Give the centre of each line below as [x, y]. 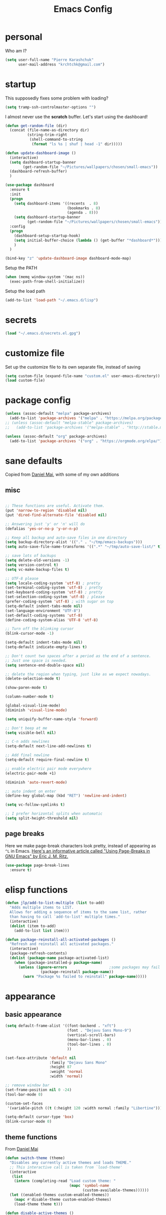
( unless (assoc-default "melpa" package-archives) [58, 414]
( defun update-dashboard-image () [41, 153]
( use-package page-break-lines [37, 865]
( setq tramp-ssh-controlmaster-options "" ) [51, 107]
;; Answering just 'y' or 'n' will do [45, 524]
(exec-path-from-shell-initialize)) [47, 281]
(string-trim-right [47, 135]
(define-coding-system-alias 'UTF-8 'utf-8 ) [52, 620]
